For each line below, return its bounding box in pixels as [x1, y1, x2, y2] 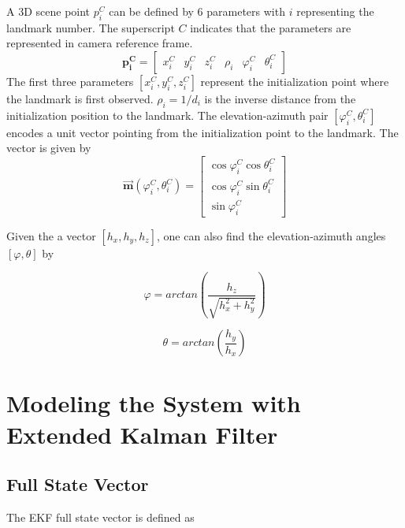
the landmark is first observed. [6, 90, 154, 106]
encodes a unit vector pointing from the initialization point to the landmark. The [6, 124, 399, 140]
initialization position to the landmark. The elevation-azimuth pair [6, 106, 329, 123]
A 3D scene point [6, 3, 91, 19]
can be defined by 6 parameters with [109, 3, 285, 19]
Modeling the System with [6, 387, 301, 419]
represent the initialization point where [200, 73, 389, 89]
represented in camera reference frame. [6, 35, 193, 51]
